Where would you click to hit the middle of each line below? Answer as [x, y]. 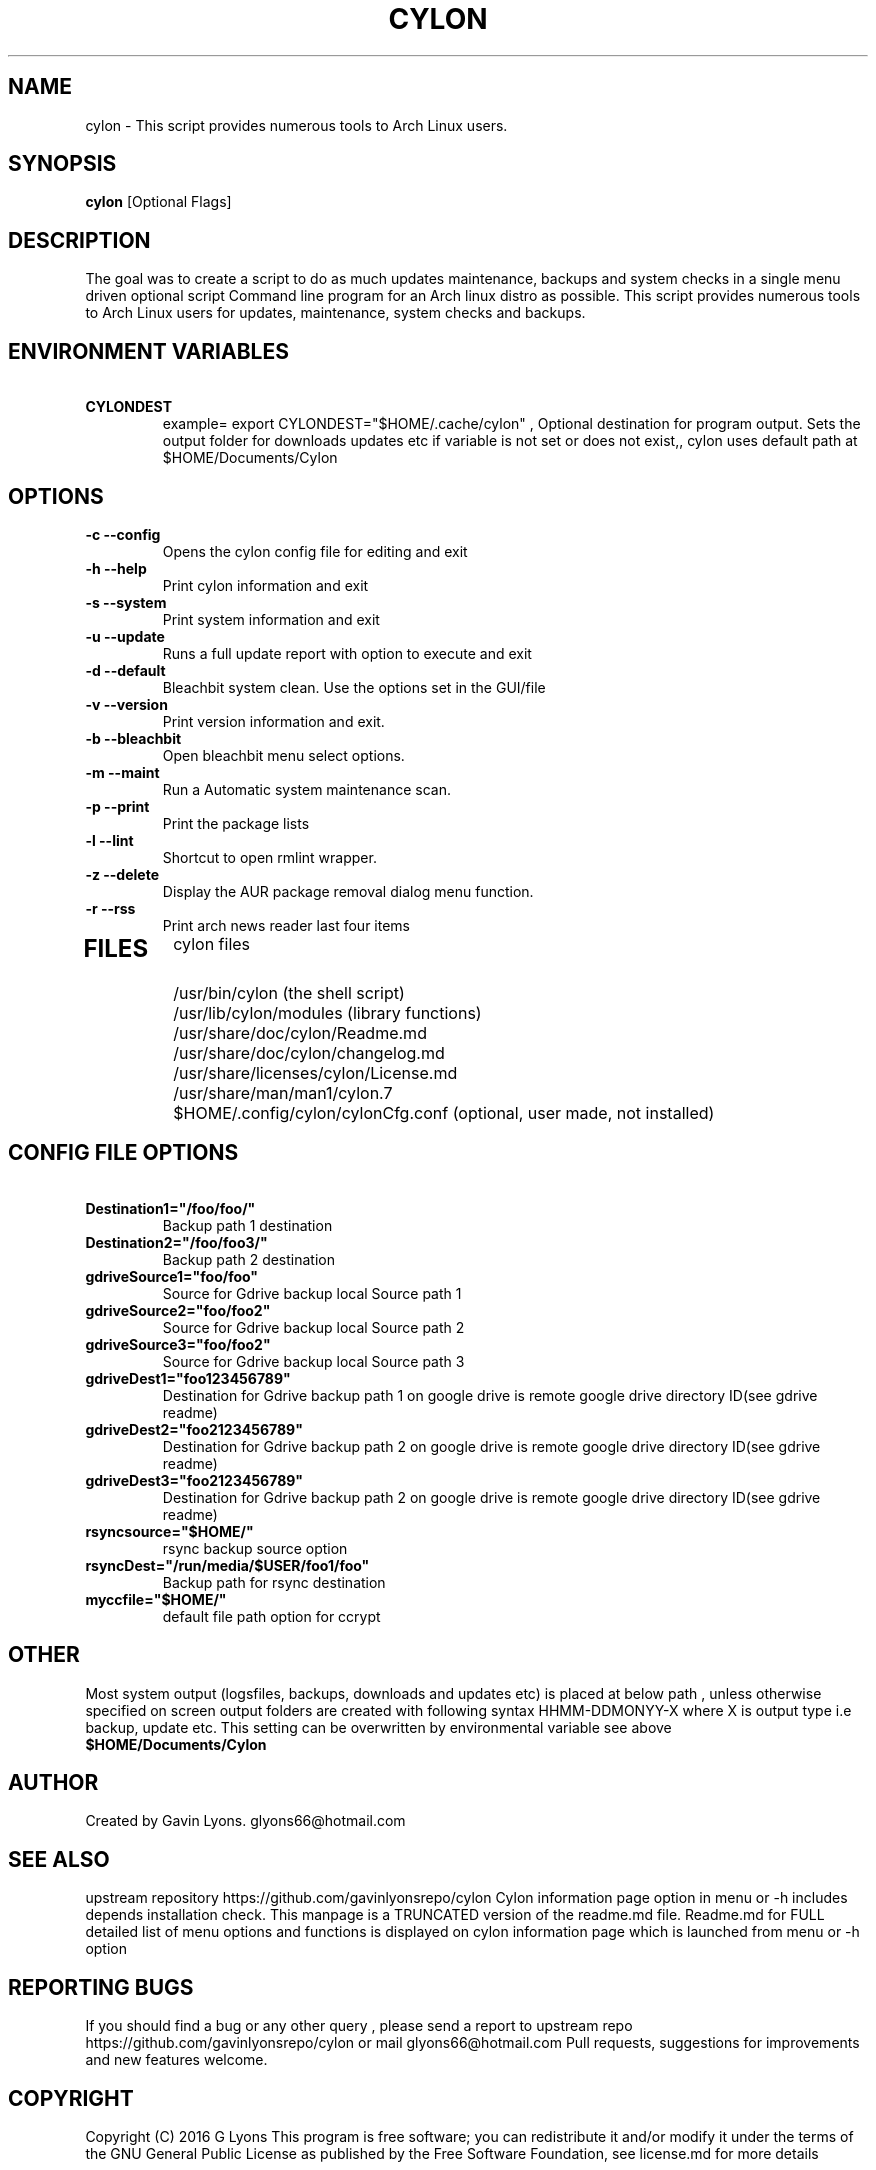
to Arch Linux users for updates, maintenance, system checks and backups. [335, 313]
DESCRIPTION [79, 240]
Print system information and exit [271, 619]
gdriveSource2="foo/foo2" [178, 1310]
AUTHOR [53, 1782]
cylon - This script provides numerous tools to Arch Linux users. [296, 125]
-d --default [125, 670]
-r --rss [110, 908]
